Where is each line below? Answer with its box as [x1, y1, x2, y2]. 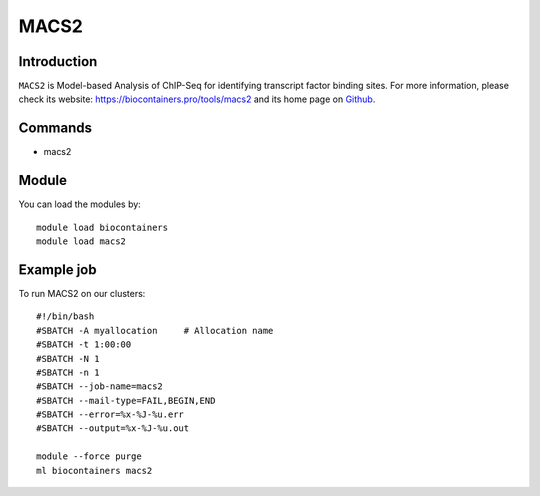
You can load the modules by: [18, 198, 142, 210]
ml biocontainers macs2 [36, 465, 153, 476]
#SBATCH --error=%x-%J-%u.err [36, 409, 185, 420]
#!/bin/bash [36, 311, 95, 322]
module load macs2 [36, 236, 127, 247]
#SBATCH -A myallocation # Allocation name [36, 325, 274, 336]
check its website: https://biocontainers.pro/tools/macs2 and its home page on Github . [18, 93, 376, 105]
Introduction [18, 53, 98, 70]
